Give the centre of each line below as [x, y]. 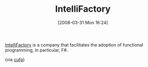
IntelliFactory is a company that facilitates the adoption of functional [74, 45]
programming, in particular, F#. [37, 50]
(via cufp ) [15, 59]
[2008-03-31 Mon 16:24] [83, 22]
